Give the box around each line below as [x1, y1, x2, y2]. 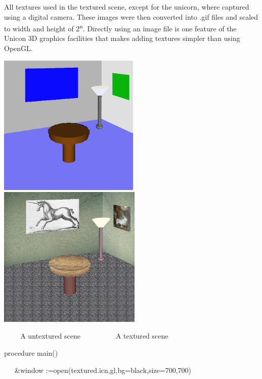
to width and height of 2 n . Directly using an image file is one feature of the [4, 22, 237, 33]
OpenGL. [4, 43, 33, 54]
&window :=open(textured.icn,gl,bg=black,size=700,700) [14, 364, 192, 375]
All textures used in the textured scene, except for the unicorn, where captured [4, 2, 249, 12]
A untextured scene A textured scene [20, 330, 168, 341]
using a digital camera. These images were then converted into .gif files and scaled [4, 11, 258, 22]
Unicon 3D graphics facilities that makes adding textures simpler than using [4, 33, 240, 43]
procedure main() [4, 347, 58, 358]
